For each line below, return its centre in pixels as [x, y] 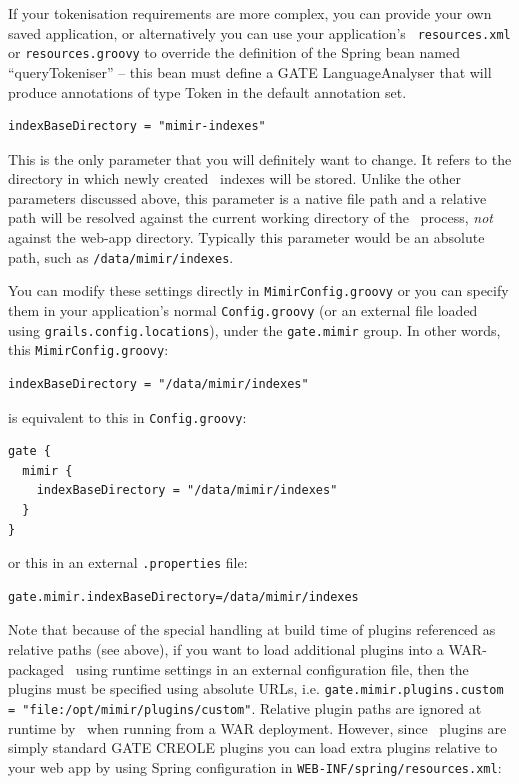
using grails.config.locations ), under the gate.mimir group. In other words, [254, 329]
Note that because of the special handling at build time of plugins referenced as [252, 629]
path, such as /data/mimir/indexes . [121, 256]
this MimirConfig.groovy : [88, 349]
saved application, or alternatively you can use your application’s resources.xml [259, 32]
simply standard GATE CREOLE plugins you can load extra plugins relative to [253, 747]
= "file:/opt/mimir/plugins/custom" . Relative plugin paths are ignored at [245, 707]
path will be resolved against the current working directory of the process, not [250, 217]
